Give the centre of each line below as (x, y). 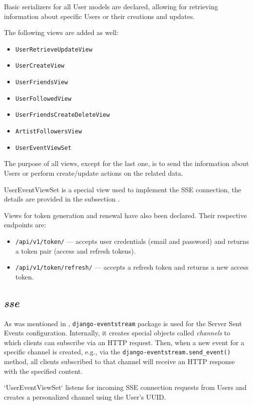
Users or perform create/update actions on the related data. (94, 173)
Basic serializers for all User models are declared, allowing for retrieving (111, 6)
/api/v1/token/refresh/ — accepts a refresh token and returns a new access (132, 267)
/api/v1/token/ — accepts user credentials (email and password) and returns (132, 241)
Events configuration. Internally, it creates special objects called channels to (117, 333)
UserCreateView (40, 66)
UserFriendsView (42, 83)
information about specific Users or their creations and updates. (99, 16)
